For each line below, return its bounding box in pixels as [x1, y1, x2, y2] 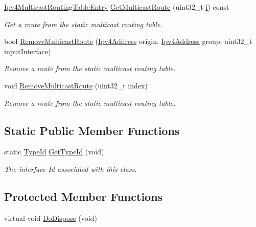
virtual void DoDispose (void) [4, 212, 97, 223]
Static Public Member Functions [4, 122, 180, 138]
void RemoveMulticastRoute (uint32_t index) [4, 80, 148, 90]
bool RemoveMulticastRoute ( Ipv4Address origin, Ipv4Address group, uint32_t [4, 36, 252, 47]
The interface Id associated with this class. [4, 163, 137, 174]
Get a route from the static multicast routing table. [4, 18, 162, 29]
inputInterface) [4, 46, 51, 56]
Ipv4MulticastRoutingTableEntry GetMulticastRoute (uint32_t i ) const [4, 2, 229, 12]
